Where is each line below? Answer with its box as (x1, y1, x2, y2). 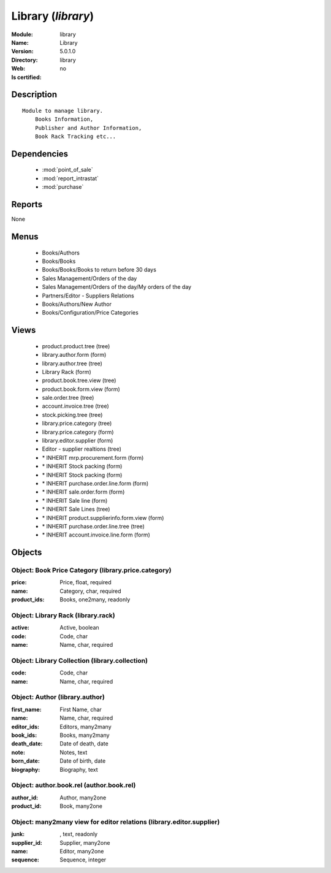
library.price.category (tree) (42, 420, 112, 427)
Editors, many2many (59, 723, 112, 730)
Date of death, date (59, 740, 108, 747)
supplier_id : (11, 839, 43, 846)
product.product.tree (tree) (42, 342, 110, 349)
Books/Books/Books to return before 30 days (42, 266, 156, 273)
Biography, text (59, 766, 98, 773)
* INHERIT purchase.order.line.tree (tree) (42, 522, 145, 530)
